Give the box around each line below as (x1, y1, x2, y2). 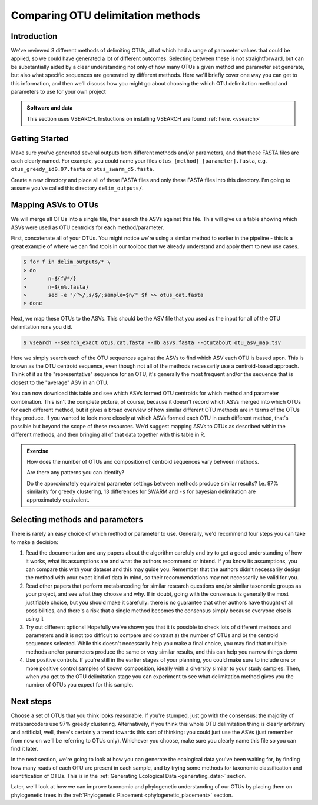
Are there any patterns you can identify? (26, 469, 125, 476)
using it (25, 615, 44, 622)
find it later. (11, 745, 38, 752)
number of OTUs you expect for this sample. (25, 681, 134, 688)
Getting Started (11, 133, 69, 144)
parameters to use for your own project (11, 88, 106, 95)
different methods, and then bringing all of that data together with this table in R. (11, 431, 206, 438)
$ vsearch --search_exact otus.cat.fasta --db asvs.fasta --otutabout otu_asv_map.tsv (23, 339, 281, 346)
